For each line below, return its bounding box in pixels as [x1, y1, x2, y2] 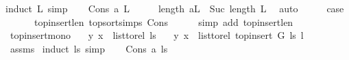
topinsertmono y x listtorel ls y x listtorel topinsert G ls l [10, 28, 304, 42]
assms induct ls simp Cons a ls [10, 41, 168, 55]
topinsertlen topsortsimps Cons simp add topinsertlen [34, 14, 293, 29]
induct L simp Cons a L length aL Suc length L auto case [5, 1, 344, 15]
